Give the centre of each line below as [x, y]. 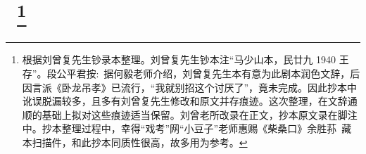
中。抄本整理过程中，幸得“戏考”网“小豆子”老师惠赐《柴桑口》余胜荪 [179, 128]
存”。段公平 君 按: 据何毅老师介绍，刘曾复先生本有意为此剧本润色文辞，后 [191, 73]
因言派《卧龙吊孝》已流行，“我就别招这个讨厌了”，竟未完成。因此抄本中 [190, 87]
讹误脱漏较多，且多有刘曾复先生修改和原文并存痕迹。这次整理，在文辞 [185, 101]
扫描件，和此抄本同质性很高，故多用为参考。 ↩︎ [140, 142]
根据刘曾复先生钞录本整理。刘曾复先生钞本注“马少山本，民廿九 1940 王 [185, 59]
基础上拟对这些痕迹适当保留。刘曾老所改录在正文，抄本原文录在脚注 [200, 114]
